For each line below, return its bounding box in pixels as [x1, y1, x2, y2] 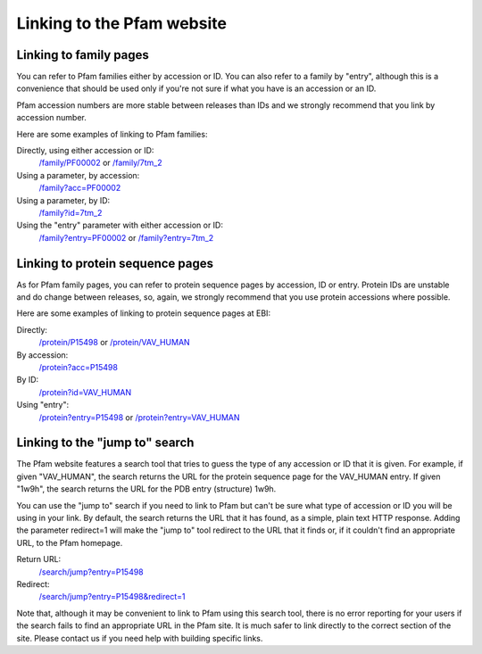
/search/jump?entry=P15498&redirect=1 [38, 592, 186, 602]
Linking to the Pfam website [16, 13, 228, 33]
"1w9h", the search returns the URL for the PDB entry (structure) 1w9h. [16, 484, 277, 494]
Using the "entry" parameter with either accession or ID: [16, 219, 223, 231]
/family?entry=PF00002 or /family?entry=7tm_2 [38, 232, 214, 243]
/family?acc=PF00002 [38, 183, 121, 194]
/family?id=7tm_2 [38, 207, 103, 218]
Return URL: [16, 554, 62, 565]
